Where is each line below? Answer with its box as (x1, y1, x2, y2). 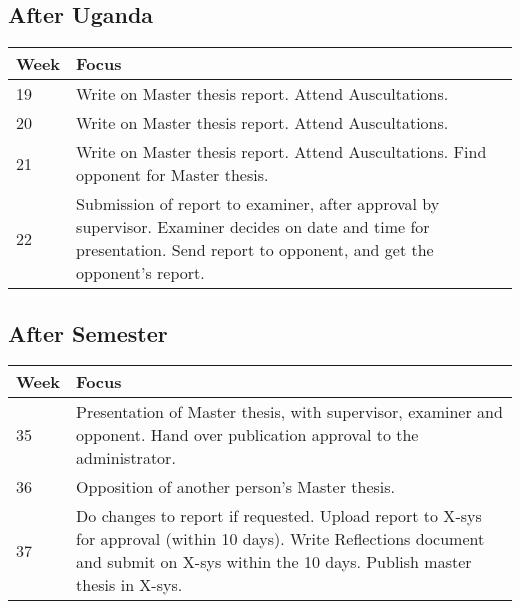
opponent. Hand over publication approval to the (76, 423, 419, 447)
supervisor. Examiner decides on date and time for (76, 215, 430, 239)
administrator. (76, 446, 176, 470)
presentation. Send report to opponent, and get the (76, 238, 434, 262)
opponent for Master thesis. (76, 163, 269, 187)
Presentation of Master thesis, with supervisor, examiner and (76, 400, 503, 424)
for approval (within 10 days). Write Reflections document (76, 527, 485, 551)
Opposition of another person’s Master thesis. (76, 475, 395, 499)
